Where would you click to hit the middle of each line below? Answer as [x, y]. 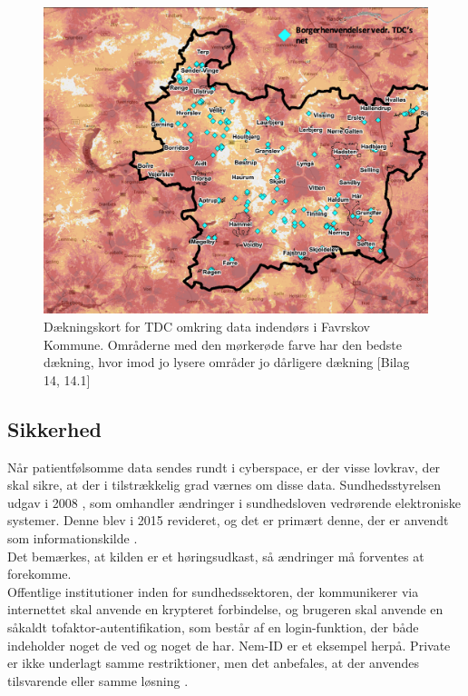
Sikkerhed [54, 428]
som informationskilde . [73, 538]
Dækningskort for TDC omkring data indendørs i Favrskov [207, 327]
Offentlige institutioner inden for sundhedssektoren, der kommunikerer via [213, 591]
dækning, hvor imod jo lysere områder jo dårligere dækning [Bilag [227, 362]
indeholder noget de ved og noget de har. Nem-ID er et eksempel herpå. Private [229, 645]
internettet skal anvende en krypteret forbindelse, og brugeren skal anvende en [225, 609]
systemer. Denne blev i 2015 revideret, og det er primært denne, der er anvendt [228, 520]
